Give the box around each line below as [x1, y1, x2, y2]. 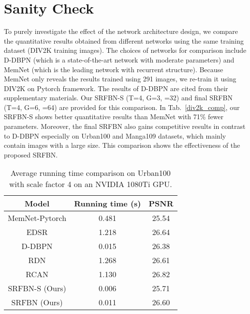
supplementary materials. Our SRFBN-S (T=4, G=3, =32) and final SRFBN [4, 93, 233, 103]
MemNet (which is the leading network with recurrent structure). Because [4, 64, 223, 74]
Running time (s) [74, 198, 141, 209]
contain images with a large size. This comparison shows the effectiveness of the [4, 140, 240, 150]
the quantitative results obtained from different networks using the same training [4, 35, 244, 46]
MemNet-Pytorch [8, 212, 67, 224]
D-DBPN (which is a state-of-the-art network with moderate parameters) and [4, 54, 235, 64]
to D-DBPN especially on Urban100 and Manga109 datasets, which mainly [4, 130, 226, 141]
